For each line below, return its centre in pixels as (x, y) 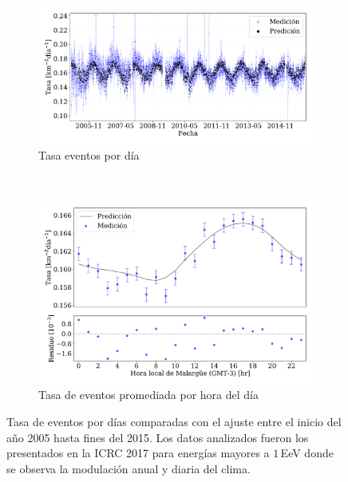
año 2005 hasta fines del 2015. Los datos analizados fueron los (158, 437)
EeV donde (307, 453)
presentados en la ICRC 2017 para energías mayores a (138, 453)
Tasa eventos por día (89, 154)
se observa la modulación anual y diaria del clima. (129, 468)
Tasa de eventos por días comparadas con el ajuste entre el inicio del (174, 422)
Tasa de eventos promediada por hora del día (148, 395)
